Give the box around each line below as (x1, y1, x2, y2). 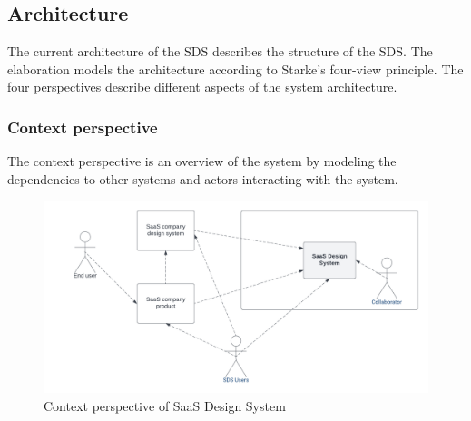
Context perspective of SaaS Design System (44, 396, 286, 415)
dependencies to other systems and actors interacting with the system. (7, 169, 398, 188)
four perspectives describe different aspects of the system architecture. (7, 77, 397, 96)
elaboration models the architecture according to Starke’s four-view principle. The (7, 59, 464, 78)
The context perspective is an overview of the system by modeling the (7, 152, 397, 171)
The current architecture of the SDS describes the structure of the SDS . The (7, 42, 433, 61)
